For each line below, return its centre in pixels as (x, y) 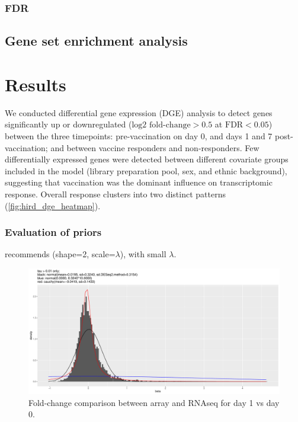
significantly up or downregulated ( (68, 124)
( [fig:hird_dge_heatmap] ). (53, 205)
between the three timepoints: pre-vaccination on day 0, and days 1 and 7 (139, 135)
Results (36, 84)
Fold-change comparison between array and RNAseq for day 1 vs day (154, 402)
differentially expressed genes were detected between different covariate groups (147, 159)
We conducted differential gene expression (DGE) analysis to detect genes (139, 112)
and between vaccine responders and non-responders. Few (155, 147)
